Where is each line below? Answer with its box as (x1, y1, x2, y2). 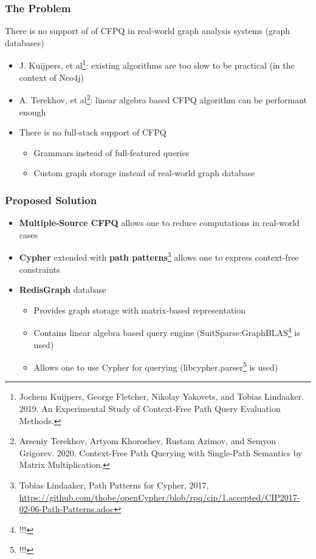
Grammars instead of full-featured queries (33, 146, 190, 159)
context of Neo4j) (19, 70, 84, 83)
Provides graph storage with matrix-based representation (33, 303, 246, 316)
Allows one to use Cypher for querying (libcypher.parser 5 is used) (33, 359, 278, 373)
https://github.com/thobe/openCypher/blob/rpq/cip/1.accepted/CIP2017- (19, 490, 300, 503)
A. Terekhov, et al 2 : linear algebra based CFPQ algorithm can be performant (19, 92, 307, 106)
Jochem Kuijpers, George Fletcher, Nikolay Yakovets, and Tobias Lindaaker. (19, 390, 304, 403)
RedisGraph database (19, 283, 106, 296)
